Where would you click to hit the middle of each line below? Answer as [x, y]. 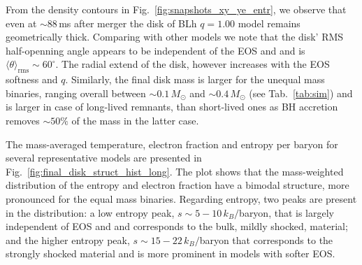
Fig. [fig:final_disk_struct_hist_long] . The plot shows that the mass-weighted [175, 171]
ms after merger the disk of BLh [128, 23]
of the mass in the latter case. [135, 120]
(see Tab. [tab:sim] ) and [301, 93]
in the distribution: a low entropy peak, [90, 212]
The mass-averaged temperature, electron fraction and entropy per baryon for [172, 144]
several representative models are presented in [104, 158]
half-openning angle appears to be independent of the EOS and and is [155, 50]
